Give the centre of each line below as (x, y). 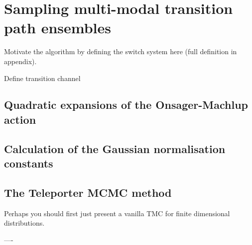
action (20, 119)
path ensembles (58, 28)
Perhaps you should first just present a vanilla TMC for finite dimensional (117, 213)
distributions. (24, 223)
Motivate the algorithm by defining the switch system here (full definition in (121, 51)
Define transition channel (42, 78)
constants (29, 163)
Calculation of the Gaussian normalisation (115, 148)
